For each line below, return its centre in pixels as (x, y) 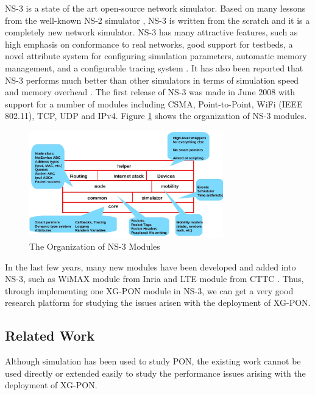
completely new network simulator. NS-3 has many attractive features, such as (151, 32)
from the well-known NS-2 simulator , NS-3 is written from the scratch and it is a (157, 20)
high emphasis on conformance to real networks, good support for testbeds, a (149, 44)
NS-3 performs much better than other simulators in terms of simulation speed (152, 80)
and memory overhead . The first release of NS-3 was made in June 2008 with (150, 92)
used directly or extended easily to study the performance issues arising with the (155, 373)
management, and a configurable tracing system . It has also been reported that (154, 67)
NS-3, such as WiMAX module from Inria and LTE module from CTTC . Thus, (154, 279)
